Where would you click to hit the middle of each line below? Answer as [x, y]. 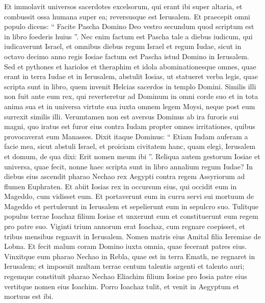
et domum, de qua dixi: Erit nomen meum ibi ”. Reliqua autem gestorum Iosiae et [132, 156]
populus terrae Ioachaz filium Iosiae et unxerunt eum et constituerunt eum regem [131, 216]
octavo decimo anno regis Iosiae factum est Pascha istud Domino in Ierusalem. [127, 56]
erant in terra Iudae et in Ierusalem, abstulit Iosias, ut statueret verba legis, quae [131, 76]
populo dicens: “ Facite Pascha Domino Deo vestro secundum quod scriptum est [129, 26]
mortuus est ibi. [29, 296]
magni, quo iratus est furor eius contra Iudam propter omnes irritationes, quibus [130, 126]
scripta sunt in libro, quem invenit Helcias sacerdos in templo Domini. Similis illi [130, 86]
